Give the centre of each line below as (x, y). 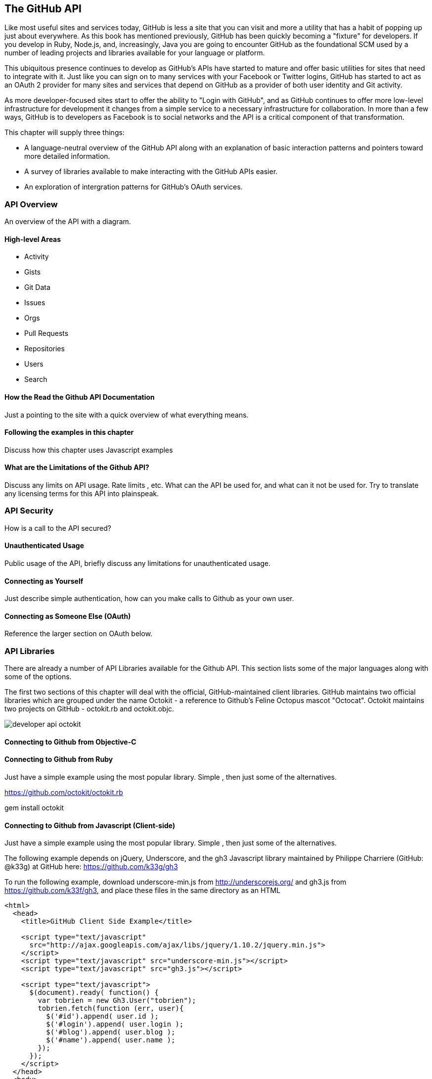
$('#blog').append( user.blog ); (111, 1032)
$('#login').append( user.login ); (115, 1024)
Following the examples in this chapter (69, 432)
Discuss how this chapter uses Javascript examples (89, 450)
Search (36, 379)
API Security (29, 511)
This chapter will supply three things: (65, 133)
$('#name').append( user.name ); (111, 1040)
